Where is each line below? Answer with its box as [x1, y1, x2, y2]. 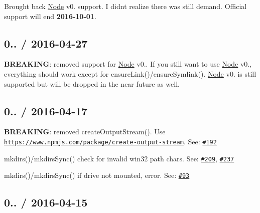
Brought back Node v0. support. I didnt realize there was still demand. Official [4, 1, 247, 11]
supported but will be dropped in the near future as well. [4, 78, 180, 89]
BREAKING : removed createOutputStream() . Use [4, 126, 166, 137]
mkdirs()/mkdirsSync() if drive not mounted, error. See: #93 [4, 170, 190, 180]
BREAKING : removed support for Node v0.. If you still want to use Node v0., [4, 59, 252, 69]
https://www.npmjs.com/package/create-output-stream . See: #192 [4, 136, 217, 146]
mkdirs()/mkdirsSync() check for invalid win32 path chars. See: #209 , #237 [4, 153, 234, 163]
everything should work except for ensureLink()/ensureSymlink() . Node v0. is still [4, 68, 256, 79]
